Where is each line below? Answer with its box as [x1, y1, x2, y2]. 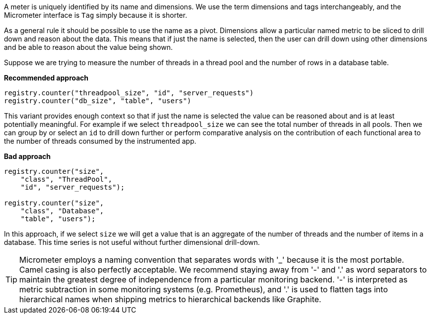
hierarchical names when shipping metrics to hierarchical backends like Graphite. [19, 294, 321, 304]
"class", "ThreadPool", [20, 175, 113, 183]
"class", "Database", [20, 207, 104, 215]
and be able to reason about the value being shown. [4, 43, 173, 51]
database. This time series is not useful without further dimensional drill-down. [4, 238, 260, 246]
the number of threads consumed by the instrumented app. [4, 137, 196, 145]
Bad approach [4, 152, 51, 160]
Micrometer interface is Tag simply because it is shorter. [4, 11, 187, 19]
